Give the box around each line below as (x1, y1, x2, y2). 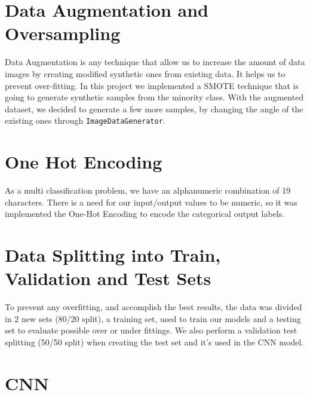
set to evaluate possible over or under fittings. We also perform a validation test (5, 324, 297, 336)
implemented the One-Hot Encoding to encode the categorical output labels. (5, 207, 285, 220)
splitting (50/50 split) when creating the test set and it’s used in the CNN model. (5, 335, 304, 348)
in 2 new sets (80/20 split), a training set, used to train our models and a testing (5, 312, 301, 324)
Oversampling (5, 21, 121, 45)
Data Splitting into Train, (5, 243, 221, 267)
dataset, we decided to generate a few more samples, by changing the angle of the (5, 102, 303, 115)
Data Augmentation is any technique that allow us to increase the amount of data (5, 56, 305, 68)
